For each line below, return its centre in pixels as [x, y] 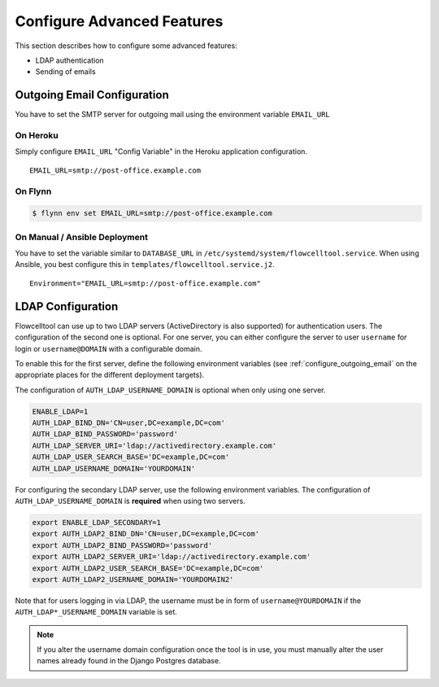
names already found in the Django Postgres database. [129, 661]
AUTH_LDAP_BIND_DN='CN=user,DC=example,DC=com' [128, 423]
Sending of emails [66, 72]
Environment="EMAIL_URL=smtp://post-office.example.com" [146, 283]
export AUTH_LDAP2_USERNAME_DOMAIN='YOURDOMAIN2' [133, 579]
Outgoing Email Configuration [92, 95]
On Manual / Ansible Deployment [81, 237]
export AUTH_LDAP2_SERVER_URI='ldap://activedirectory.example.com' [172, 557]
